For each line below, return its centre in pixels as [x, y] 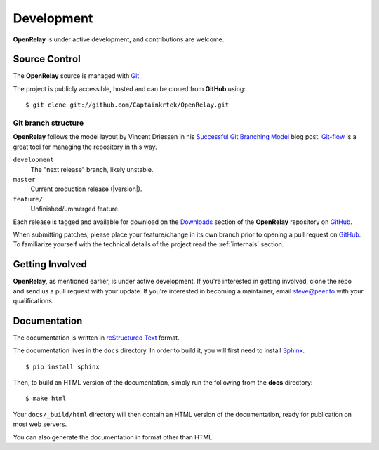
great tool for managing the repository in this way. [85, 147]
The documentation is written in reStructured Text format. [96, 338]
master [24, 179]
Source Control [47, 59]
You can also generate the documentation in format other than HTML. [113, 437]
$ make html [46, 399]
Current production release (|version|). [86, 189]
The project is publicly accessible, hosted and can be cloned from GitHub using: [129, 88]
